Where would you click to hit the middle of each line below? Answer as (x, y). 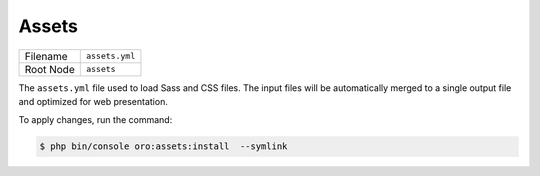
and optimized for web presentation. (93, 101)
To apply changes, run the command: (95, 120)
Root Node (49, 69)
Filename (46, 56)
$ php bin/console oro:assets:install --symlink (163, 146)
